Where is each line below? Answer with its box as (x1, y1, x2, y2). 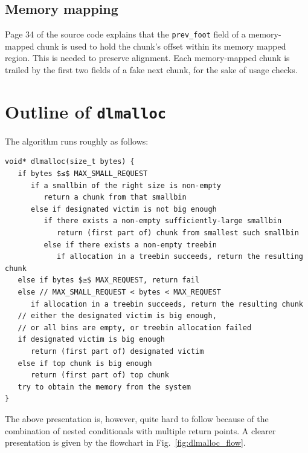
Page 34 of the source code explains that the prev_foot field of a (5, 28, 246, 41)
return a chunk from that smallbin (43, 193, 187, 202)
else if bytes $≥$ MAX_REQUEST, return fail (18, 276, 200, 285)
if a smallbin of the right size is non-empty (30, 181, 221, 190)
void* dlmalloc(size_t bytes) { (5, 157, 135, 166)
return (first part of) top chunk (30, 371, 170, 380)
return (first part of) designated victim (30, 347, 204, 356)
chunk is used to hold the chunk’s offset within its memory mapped (37, 39, 286, 52)
